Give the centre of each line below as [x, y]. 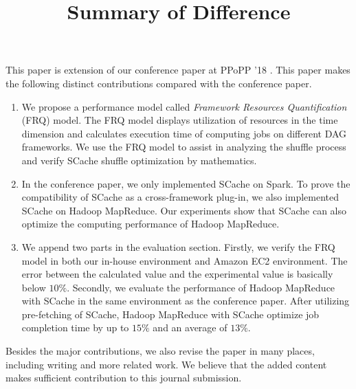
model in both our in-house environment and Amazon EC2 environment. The [185, 260]
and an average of [190, 327]
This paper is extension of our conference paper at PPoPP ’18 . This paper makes [178, 70]
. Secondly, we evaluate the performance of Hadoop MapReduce [201, 287]
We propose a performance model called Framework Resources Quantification [184, 106]
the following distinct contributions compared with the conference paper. [159, 83]
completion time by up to [75, 327]
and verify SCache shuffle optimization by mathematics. [139, 160]
